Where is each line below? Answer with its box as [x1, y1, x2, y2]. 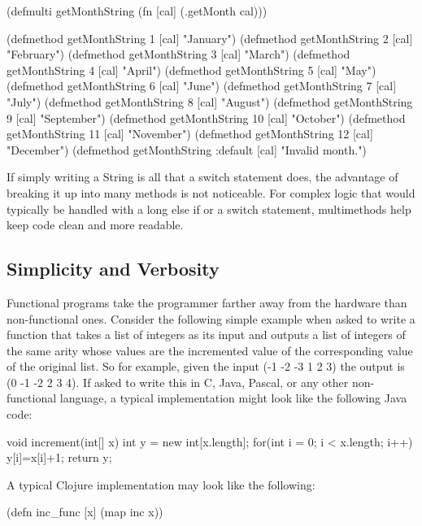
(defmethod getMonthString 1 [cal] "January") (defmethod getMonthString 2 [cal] [7, 29, 413, 46]
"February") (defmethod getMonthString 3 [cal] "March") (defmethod [7, 46, 350, 63]
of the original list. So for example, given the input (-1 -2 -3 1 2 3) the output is [7, 358, 405, 375]
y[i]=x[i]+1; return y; [7, 449, 112, 466]
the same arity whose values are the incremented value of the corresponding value [7, 341, 413, 359]
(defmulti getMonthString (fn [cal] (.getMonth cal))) [7, 2, 268, 19]
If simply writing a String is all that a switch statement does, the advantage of [7, 168, 398, 185]
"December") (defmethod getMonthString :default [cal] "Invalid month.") [7, 141, 367, 158]
